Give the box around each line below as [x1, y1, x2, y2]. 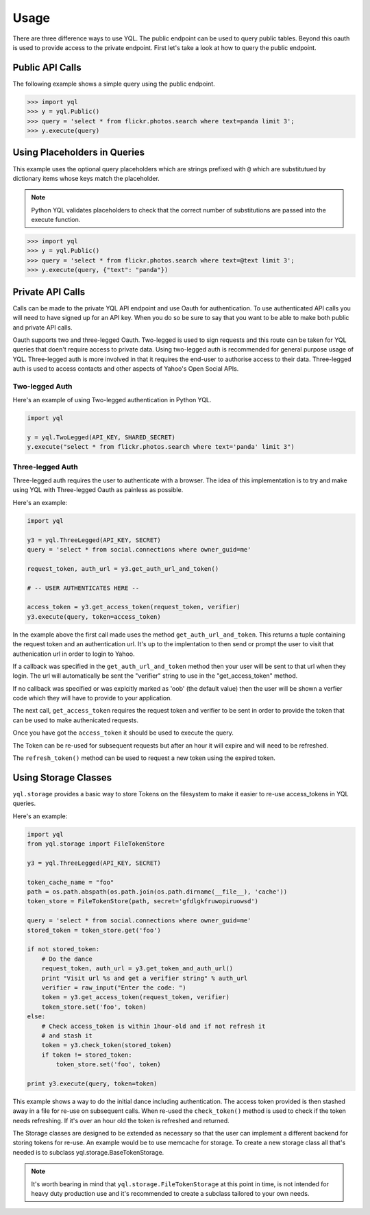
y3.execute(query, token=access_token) [27, 613, 161, 620]
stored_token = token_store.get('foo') [27, 926, 161, 934]
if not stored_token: [27, 946, 100, 953]
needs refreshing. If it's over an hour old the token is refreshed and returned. [12, 1116, 230, 1125]
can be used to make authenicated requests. [12, 716, 138, 724]
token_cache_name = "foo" [27, 878, 114, 886]
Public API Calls [12, 62, 82, 73]
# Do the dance [41, 955, 92, 963]
